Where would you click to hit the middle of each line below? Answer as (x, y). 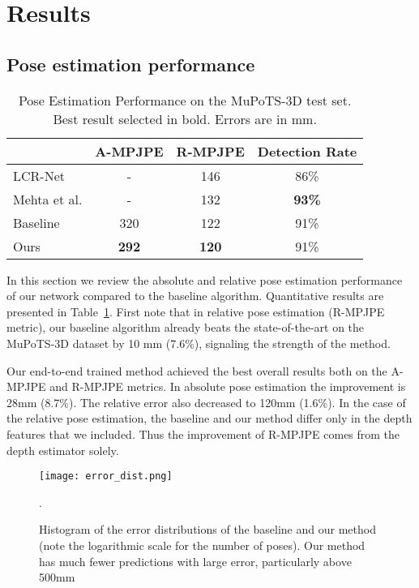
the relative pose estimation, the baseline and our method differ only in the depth (209, 418)
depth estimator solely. (63, 450)
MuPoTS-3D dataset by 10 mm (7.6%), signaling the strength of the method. (199, 343)
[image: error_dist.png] (106, 476)
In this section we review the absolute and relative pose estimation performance (205, 279)
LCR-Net (39, 175)
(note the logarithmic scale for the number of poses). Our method (202, 545)
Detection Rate (307, 151)
